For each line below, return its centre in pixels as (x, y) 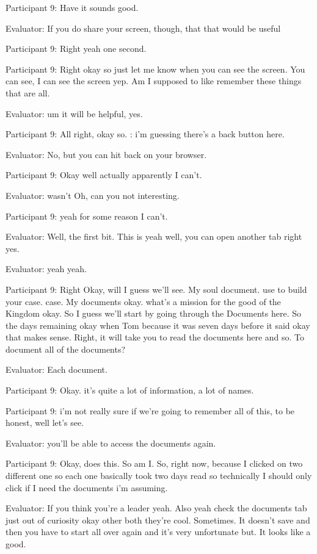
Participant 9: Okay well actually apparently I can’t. (104, 175)
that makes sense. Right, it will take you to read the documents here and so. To (155, 337)
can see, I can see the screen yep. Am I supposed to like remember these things (154, 81)
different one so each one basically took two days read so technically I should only (159, 476)
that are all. (28, 92)
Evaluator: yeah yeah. (46, 269)
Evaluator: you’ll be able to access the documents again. (111, 443)
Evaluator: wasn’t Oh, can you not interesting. (93, 195)
